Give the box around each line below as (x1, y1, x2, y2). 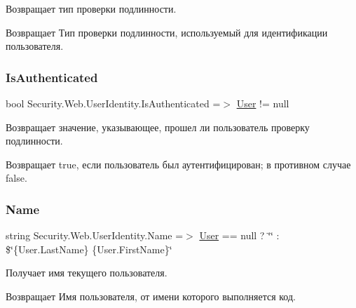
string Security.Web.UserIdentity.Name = (6, 228, 184, 243)
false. (6, 170, 27, 185)
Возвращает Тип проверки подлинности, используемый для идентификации (6, 25, 328, 39)
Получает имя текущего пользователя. (6, 265, 167, 280)
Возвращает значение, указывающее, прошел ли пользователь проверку (6, 119, 310, 134)
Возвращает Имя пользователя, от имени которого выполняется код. (6, 288, 296, 303)
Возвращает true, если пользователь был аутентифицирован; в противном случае (6, 156, 351, 171)
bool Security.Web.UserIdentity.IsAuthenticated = (6, 96, 221, 110)
